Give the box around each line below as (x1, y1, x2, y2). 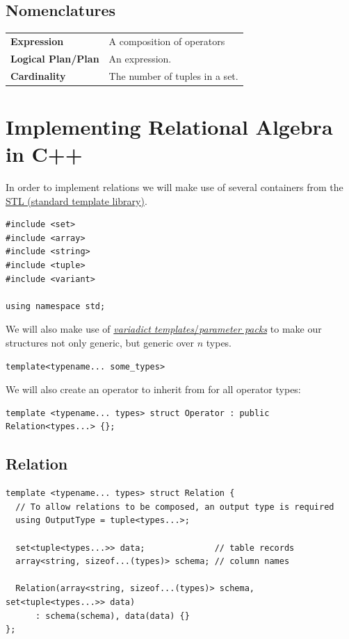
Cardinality (10, 68, 66, 83)
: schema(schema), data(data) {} (35, 611, 190, 621)
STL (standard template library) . (6, 193, 147, 208)
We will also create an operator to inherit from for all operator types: (6, 382, 301, 397)
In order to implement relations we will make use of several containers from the (6, 180, 343, 194)
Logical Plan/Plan (10, 51, 99, 65)
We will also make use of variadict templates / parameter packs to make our (6, 322, 322, 336)
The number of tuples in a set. (108, 68, 238, 83)
